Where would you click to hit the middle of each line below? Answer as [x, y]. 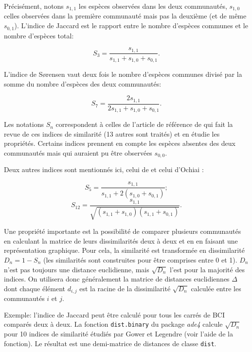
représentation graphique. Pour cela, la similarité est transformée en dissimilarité [124, 250]
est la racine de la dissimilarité [125, 288]
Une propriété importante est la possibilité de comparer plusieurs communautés [123, 231]
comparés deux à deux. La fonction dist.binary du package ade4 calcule [113, 324]
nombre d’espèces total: [39, 35]
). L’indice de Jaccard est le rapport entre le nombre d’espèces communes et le [131, 26]
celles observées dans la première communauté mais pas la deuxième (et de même [125, 16]
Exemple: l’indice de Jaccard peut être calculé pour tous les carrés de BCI [115, 314]
